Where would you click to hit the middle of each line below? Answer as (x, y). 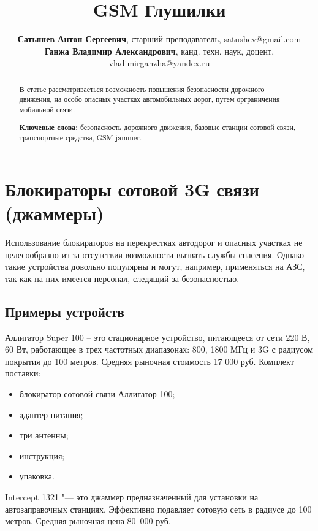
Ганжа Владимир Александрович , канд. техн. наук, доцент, (159, 51)
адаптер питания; (51, 414)
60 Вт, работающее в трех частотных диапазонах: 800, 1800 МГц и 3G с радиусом (159, 349)
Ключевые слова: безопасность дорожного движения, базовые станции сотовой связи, (157, 127)
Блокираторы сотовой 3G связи (132, 189)
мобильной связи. (47, 109)
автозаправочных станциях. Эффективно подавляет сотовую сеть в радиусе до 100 (158, 509)
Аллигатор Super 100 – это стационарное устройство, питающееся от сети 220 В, (157, 337)
